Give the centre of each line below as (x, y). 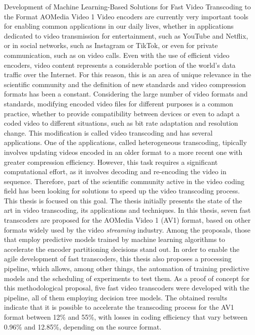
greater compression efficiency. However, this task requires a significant (111, 162)
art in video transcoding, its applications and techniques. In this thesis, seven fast (127, 210)
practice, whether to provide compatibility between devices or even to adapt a (122, 113)
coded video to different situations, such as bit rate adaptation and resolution (121, 123)
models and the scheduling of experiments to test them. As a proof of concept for (127, 278)
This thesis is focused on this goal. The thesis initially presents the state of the (123, 200)
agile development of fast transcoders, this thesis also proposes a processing (118, 259)
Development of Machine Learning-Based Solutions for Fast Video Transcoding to (127, 6)
